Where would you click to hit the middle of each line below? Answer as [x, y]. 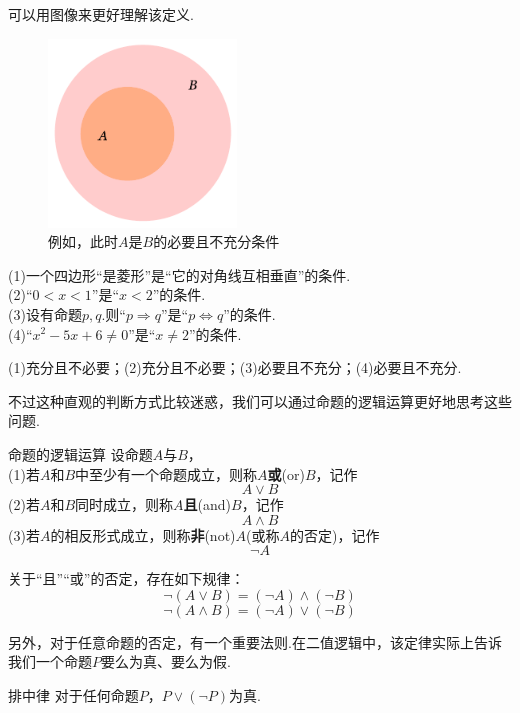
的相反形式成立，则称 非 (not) [143, 534]
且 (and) [207, 504]
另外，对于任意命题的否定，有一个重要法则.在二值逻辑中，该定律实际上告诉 [255, 641]
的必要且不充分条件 [216, 241]
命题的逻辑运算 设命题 [80, 453]
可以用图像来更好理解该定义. [101, 14]
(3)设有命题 [45, 313]
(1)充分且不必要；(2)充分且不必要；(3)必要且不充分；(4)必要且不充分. [235, 367]
